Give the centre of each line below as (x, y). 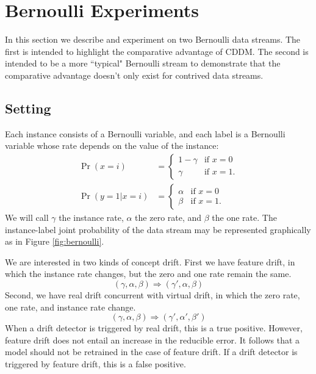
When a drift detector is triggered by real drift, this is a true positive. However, (154, 328)
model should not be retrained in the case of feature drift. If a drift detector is (151, 352)
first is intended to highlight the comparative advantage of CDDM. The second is (157, 51)
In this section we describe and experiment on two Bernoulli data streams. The (153, 39)
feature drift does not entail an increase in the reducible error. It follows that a (153, 340)
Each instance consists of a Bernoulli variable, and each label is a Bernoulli (145, 133)
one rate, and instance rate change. (70, 307)
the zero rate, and (168, 217)
